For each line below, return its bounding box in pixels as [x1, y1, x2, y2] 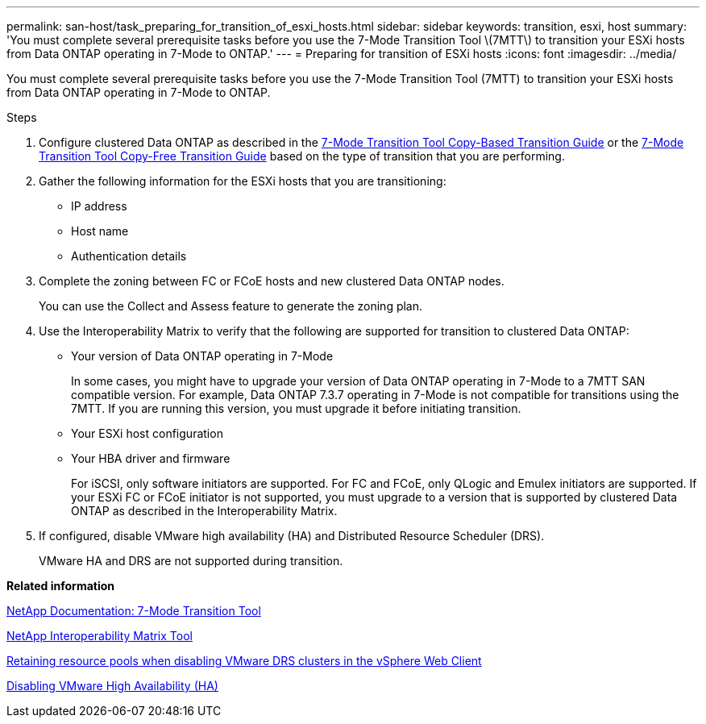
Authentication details [71, 249, 187, 263]
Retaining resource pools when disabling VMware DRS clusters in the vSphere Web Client [6, 654, 482, 668]
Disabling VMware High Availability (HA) [6, 679, 218, 693]
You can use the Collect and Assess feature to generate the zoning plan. [39, 299, 423, 313]
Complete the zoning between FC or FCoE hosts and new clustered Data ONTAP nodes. [39, 274, 505, 288]
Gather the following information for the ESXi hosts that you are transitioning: [39, 174, 446, 188]
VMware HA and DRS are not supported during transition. [39, 554, 343, 568]
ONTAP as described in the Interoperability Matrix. [71, 504, 338, 518]
